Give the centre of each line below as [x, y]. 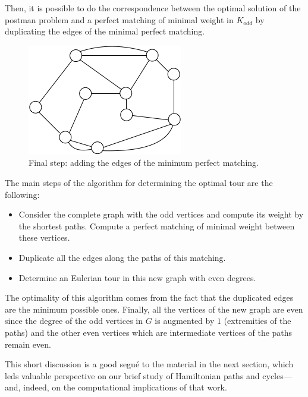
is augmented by [185, 321]
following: [22, 194]
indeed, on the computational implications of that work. [125, 387]
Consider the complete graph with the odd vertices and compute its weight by [161, 214]
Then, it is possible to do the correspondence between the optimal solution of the [153, 8]
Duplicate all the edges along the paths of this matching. [122, 257]
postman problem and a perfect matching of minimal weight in [119, 19]
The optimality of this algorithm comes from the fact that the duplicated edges [149, 297]
